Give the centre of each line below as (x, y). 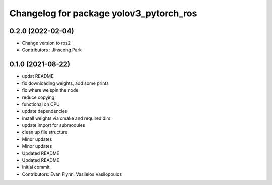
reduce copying (38, 97)
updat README (38, 76)
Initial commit (36, 167)
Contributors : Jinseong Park (52, 50)
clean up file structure (45, 132)
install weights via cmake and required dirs (66, 118)
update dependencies (45, 111)
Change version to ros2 (46, 43)
